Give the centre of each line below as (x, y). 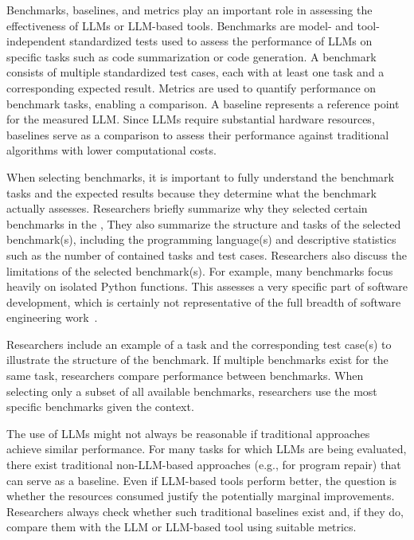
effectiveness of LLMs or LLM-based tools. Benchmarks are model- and (180, 25)
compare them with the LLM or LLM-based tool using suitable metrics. (182, 527)
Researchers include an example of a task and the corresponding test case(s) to (199, 344)
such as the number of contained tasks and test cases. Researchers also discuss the (207, 254)
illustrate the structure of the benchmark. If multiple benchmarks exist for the (197, 360)
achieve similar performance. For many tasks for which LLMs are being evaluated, (207, 449)
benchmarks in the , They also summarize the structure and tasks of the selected (204, 223)
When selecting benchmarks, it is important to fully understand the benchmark (201, 176)
